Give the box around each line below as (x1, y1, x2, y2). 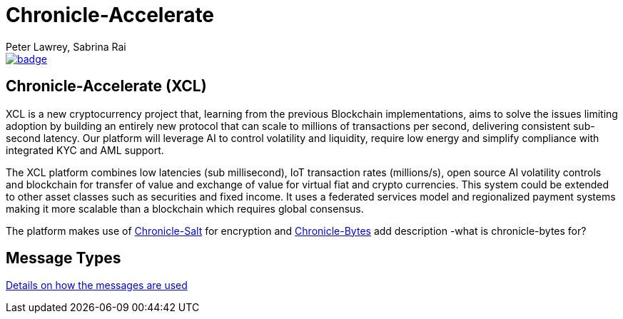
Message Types (6, 249, 121, 268)
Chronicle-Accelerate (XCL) (6, 77, 207, 96)
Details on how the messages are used (6, 279, 188, 292)
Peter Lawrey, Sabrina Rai (6, 40, 126, 53)
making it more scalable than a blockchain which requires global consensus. (6, 202, 364, 215)
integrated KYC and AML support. (6, 143, 164, 156)
